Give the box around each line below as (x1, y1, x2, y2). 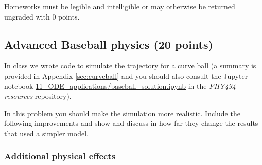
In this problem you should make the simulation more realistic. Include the (4, 107, 240, 118)
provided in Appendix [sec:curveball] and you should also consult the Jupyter (4, 70, 248, 81)
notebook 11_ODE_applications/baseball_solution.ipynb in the (4, 80, 207, 91)
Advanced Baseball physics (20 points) (4, 36, 213, 52)
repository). (34, 90, 72, 101)
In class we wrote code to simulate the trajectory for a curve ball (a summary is (4, 60, 256, 71)
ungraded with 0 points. (4, 11, 80, 22)
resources (4, 90, 33, 101)
